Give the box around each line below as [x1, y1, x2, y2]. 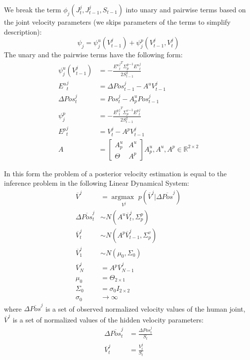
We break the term [4, 4, 61, 14]
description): [4, 26, 42, 37]
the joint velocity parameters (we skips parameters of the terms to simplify [4, 17, 231, 27]
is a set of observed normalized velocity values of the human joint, [45, 303, 246, 314]
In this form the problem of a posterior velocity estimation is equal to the [4, 168, 227, 178]
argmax [111, 193, 134, 200]
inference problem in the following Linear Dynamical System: [4, 178, 189, 188]
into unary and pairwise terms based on [125, 4, 246, 14]
